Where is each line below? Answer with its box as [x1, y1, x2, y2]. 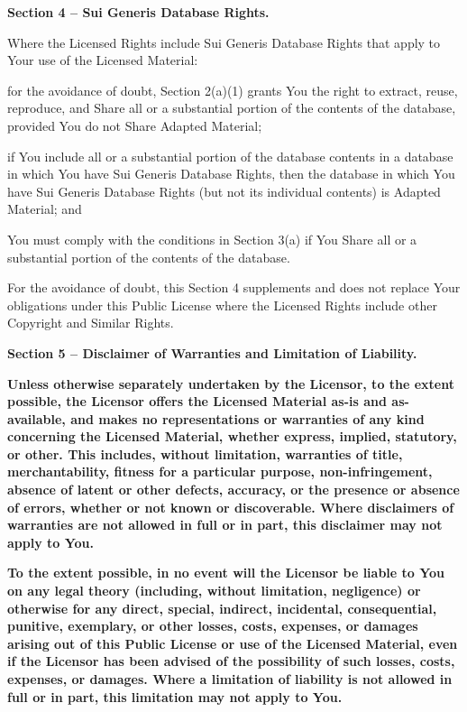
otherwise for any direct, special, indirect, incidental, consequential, [7, 598, 437, 617]
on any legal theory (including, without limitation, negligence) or [7, 581, 421, 600]
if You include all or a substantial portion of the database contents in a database [7, 146, 453, 165]
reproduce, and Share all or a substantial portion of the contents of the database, [7, 98, 456, 117]
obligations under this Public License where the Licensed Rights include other [7, 295, 437, 314]
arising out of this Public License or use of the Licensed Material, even [7, 633, 458, 652]
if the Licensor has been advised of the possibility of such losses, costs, [7, 652, 455, 670]
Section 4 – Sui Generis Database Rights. [7, 3, 270, 21]
